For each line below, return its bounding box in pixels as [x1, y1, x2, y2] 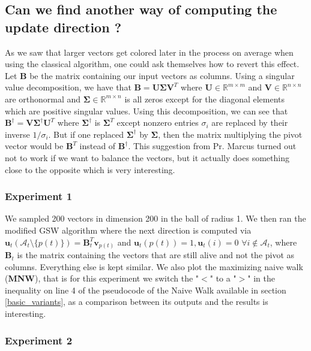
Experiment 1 [5, 189, 73, 204]
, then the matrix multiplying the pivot [158, 128, 303, 140]
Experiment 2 [5, 332, 73, 347]
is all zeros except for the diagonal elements [124, 92, 285, 105]
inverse [5, 128, 30, 140]
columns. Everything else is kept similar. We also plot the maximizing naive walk [5, 260, 303, 273]
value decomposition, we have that [5, 81, 131, 93]
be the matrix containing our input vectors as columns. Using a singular [29, 69, 295, 81]
